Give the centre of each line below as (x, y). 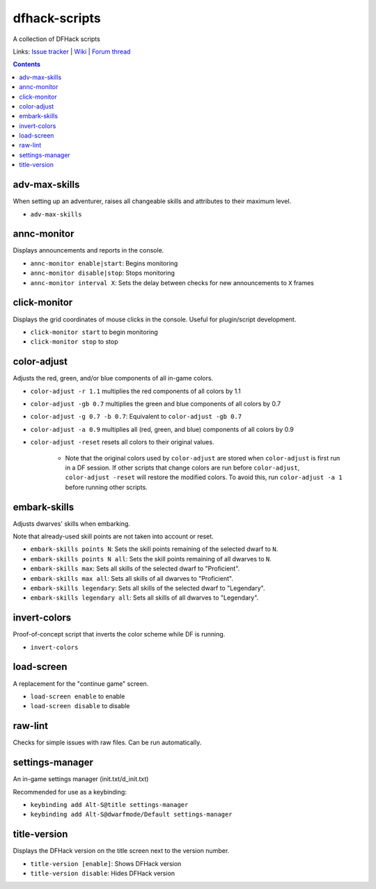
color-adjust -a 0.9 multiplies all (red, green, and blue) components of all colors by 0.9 (162, 429)
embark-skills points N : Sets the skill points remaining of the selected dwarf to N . (154, 549)
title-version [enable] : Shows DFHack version (106, 863)
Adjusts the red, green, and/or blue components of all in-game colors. (113, 378)
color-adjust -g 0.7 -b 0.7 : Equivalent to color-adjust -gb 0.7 (136, 417)
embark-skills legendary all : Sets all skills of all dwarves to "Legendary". (144, 598)
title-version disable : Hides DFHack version (103, 874)
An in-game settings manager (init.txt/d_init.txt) (81, 779)
